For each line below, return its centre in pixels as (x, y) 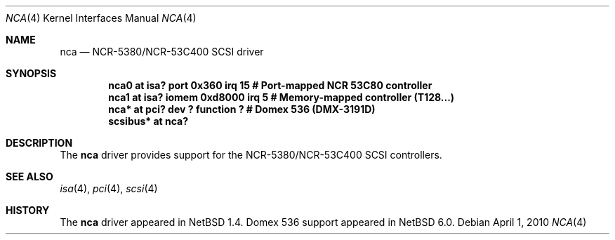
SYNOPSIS (31, 73)
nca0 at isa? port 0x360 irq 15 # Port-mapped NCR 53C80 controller (270, 85)
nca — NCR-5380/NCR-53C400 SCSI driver (162, 52)
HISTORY (28, 210)
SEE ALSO (29, 176)
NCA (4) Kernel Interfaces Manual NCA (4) (101, 18)
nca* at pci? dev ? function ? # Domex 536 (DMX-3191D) (242, 109)
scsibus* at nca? (148, 121)
